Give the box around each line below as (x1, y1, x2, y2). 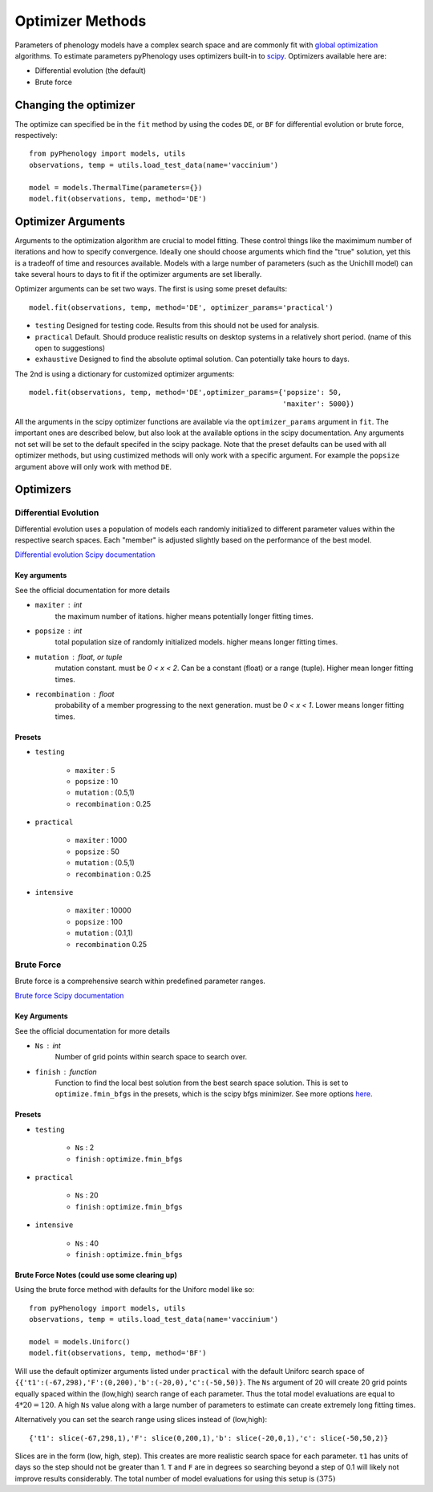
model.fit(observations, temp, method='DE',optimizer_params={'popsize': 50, (29, 388, 342, 397)
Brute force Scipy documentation (14, 991, 124, 1001)
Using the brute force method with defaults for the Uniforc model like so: (14, 1285, 255, 1295)
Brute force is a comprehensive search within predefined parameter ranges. (14, 976, 266, 986)
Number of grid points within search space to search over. (55, 1052, 248, 1062)
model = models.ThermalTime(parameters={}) (29, 183, 203, 192)
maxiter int (34, 600, 83, 610)
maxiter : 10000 (75, 905, 132, 915)
